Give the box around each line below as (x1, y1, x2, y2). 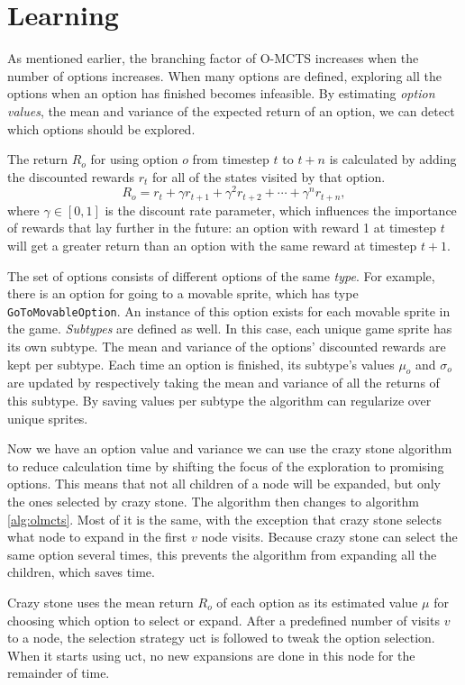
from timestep (192, 150, 269, 169)
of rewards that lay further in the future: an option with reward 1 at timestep (7, 218, 437, 237)
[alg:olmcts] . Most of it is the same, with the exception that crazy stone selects (7, 509, 442, 528)
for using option (90, 150, 178, 169)
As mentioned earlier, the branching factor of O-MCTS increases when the (7, 49, 419, 68)
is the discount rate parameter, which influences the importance (105, 200, 457, 219)
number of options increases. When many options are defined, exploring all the (7, 66, 442, 85)
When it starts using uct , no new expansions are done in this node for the (7, 645, 415, 664)
